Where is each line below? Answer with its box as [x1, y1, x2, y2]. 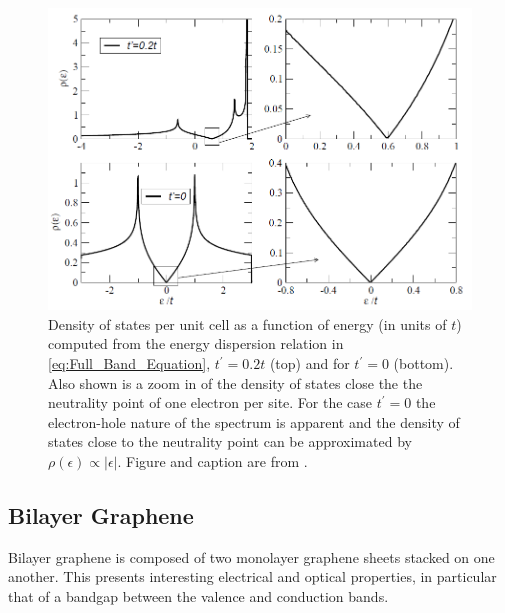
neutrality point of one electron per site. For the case [48, 392, 373, 413]
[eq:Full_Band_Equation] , [48, 353, 211, 374]
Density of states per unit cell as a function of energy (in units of [48, 313, 447, 334]
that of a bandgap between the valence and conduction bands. [8, 586, 389, 607]
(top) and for [269, 353, 350, 374]
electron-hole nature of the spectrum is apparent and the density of [48, 411, 460, 432]
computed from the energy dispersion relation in [48, 333, 344, 354]
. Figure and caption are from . [117, 451, 308, 472]
